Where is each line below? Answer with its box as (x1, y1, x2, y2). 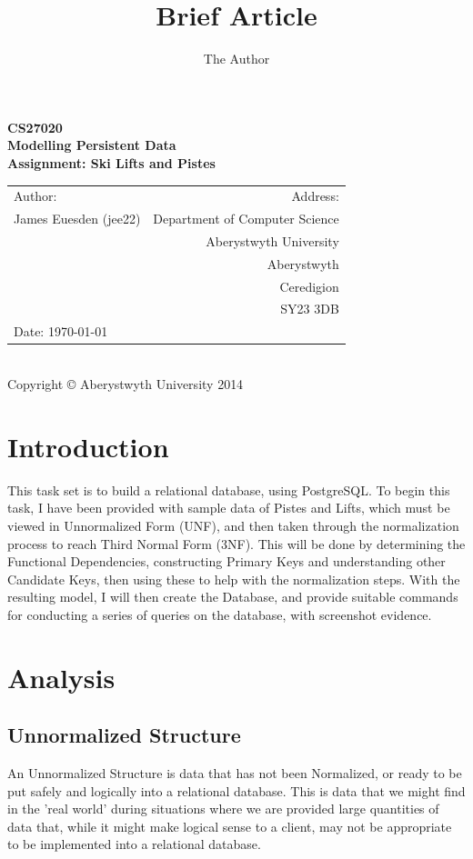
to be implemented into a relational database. (7, 834, 261, 854)
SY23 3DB (280, 299, 339, 318)
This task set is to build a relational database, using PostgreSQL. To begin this (7, 480, 450, 499)
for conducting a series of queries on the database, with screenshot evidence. (7, 604, 432, 624)
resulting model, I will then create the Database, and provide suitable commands (7, 587, 458, 606)
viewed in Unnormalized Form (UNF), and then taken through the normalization (7, 515, 459, 534)
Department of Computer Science (153, 209, 339, 228)
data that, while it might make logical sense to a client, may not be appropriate (7, 816, 452, 835)
